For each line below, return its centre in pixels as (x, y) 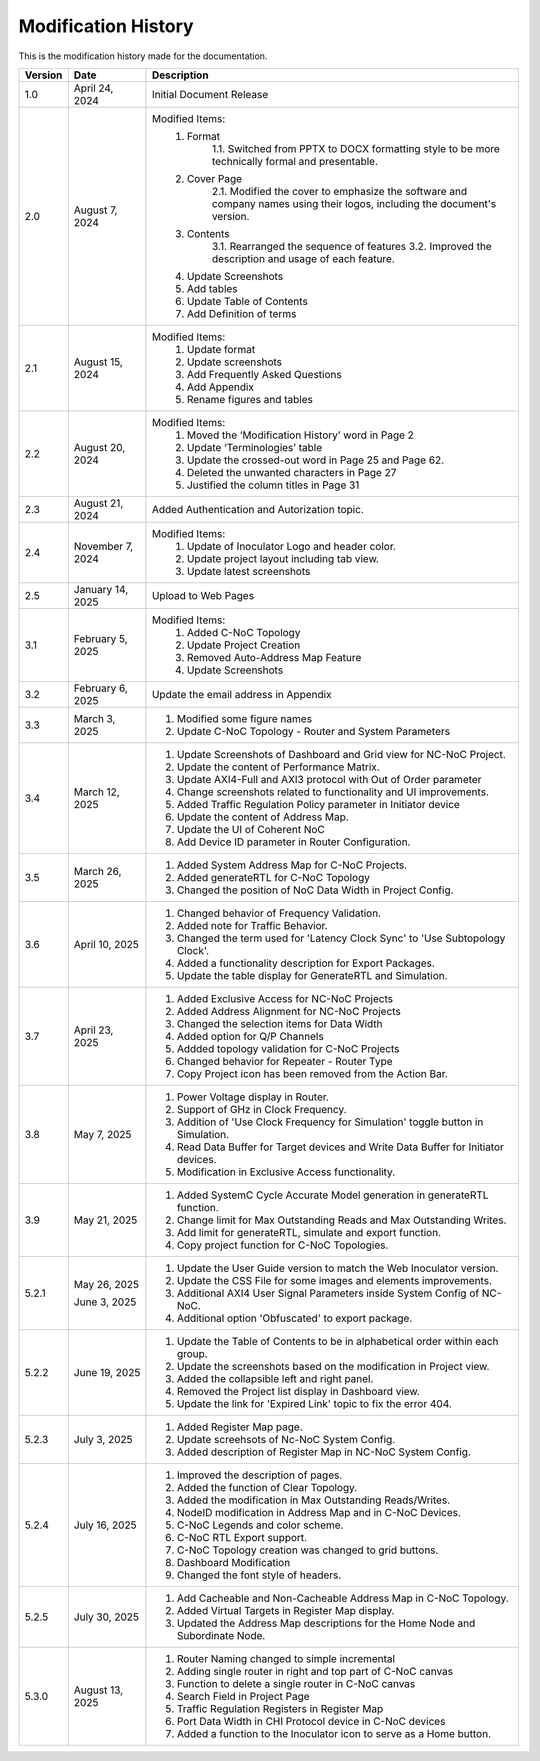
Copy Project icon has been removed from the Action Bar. (312, 1073)
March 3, (94, 718)
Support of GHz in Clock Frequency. (261, 1109)
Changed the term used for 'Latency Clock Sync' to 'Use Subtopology (341, 938)
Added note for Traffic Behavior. (252, 925)
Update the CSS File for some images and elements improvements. (334, 1280)
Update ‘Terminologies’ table (254, 447)
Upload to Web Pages (203, 595)
